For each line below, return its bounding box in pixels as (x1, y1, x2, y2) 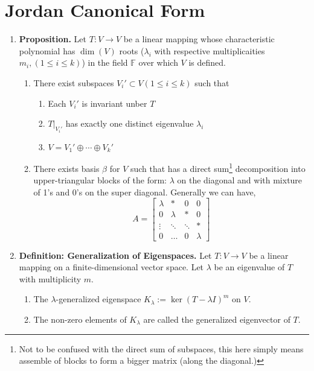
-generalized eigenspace (56, 293, 141, 305)
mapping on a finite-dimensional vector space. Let (19, 261, 204, 273)
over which (138, 56, 178, 69)
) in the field (82, 56, 128, 69)
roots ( (119, 44, 144, 57)
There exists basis (33, 162, 100, 174)
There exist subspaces (33, 76, 114, 89)
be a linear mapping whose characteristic (123, 33, 275, 45)
